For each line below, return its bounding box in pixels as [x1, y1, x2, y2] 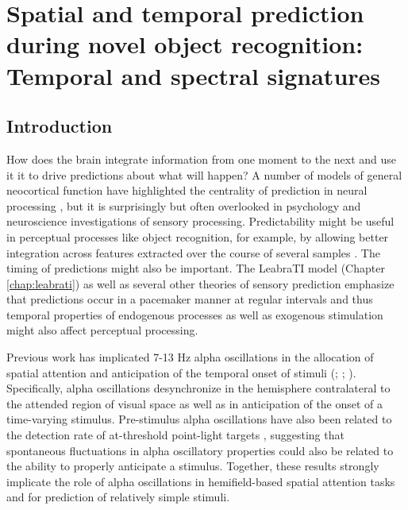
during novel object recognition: [6, 28, 364, 60]
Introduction [6, 114, 113, 138]
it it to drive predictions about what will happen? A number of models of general [6, 166, 402, 183]
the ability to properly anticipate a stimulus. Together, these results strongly [6, 458, 379, 474]
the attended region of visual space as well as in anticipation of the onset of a [6, 395, 383, 411]
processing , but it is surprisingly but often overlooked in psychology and [6, 197, 361, 214]
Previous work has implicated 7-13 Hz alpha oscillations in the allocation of [6, 349, 374, 365]
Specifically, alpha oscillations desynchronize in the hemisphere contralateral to [6, 380, 391, 396]
